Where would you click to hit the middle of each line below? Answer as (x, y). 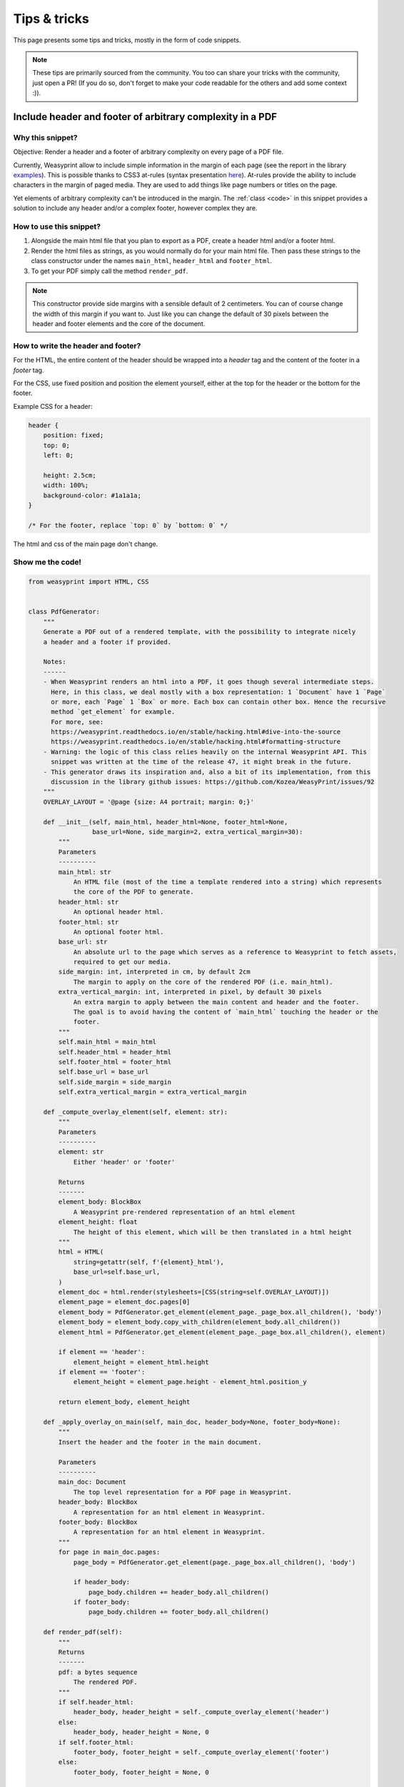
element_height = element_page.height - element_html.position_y (190, 1382)
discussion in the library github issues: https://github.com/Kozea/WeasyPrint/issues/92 (213, 782)
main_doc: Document (92, 1482)
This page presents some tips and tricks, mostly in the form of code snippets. (127, 40)
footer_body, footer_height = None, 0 (141, 1772)
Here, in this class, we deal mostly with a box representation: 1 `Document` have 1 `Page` (218, 692)
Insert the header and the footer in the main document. (160, 1442)
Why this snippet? (45, 137)
